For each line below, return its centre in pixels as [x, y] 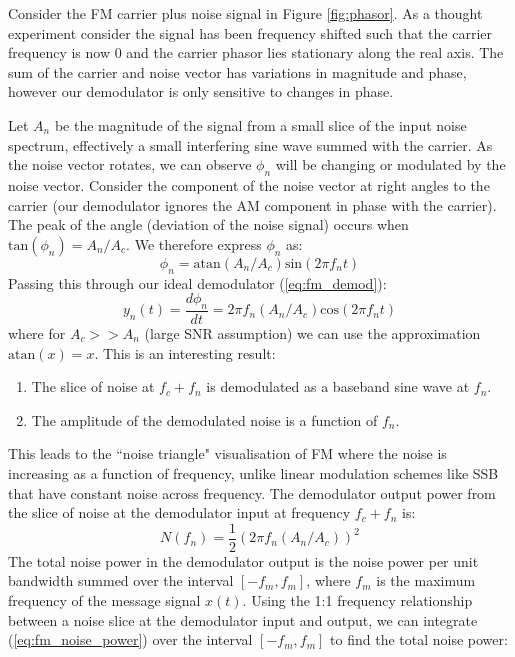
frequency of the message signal [104, 599]
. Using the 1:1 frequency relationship [357, 599]
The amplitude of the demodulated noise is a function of [204, 419]
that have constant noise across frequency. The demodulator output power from [252, 492]
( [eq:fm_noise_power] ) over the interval [130, 639]
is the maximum [426, 580]
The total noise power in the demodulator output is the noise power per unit [243, 560]
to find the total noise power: [419, 639]
